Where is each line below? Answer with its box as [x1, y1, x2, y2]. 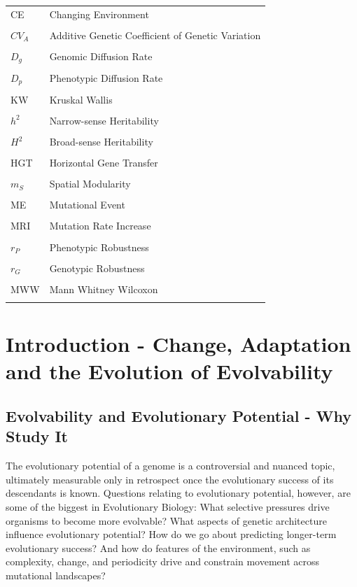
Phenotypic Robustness [49, 239, 149, 254]
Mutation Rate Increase [49, 218, 151, 233]
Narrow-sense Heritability [49, 113, 159, 127]
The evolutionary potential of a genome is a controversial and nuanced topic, [6, 458, 335, 473]
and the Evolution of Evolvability [6, 357, 333, 386]
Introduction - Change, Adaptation [6, 330, 351, 358]
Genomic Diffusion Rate [49, 49, 153, 64]
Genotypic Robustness [49, 260, 145, 275]
